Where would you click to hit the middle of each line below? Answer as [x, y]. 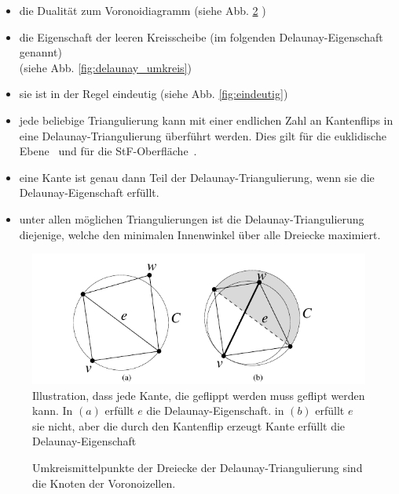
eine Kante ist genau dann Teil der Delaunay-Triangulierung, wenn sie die [197, 177]
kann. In [53, 410]
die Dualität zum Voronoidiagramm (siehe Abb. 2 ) [143, 10]
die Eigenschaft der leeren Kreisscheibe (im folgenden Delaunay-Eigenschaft [201, 36]
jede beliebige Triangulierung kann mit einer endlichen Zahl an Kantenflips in [206, 120]
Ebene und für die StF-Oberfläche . [108, 151]
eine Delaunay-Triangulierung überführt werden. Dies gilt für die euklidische [203, 135]
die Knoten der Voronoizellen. [104, 483]
